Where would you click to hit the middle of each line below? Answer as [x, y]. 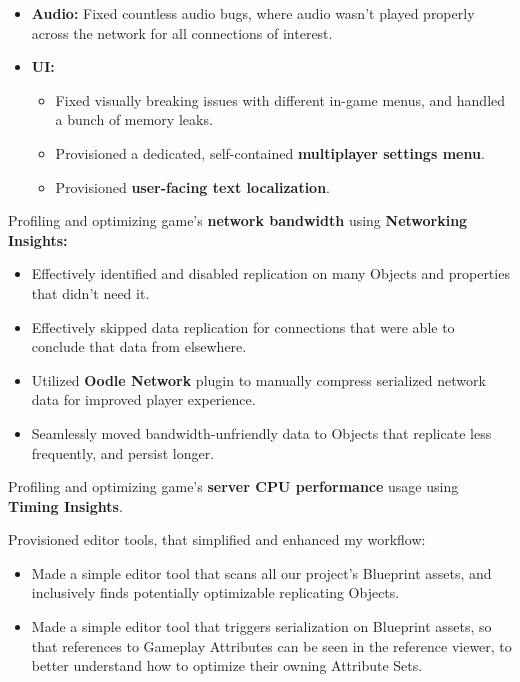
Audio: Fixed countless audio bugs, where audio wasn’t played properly [253, 13]
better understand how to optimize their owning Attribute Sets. [227, 665]
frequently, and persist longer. [123, 452]
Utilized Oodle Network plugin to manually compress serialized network [258, 379]
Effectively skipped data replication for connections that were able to [243, 326]
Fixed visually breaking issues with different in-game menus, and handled [280, 99]
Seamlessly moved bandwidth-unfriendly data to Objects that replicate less [261, 432]
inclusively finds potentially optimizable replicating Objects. [215, 592]
